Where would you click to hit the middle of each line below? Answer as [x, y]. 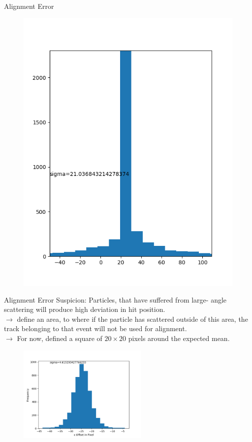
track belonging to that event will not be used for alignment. [95, 328]
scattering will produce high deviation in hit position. [85, 309]
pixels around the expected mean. [179, 338]
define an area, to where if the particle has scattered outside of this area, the [132, 319]
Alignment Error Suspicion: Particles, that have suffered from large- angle [115, 299]
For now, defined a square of [60, 338]
